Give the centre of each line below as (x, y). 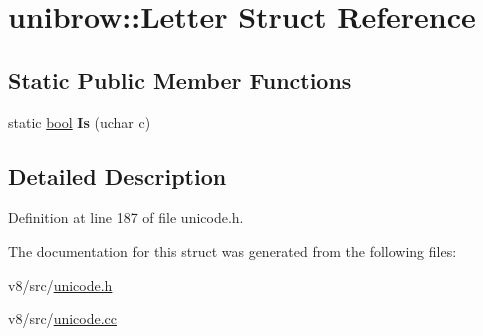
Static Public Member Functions (180, 79)
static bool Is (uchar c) (79, 121)
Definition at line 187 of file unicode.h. (126, 217)
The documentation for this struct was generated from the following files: (232, 250)
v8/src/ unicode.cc (63, 318)
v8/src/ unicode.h (60, 284)
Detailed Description (117, 175)
